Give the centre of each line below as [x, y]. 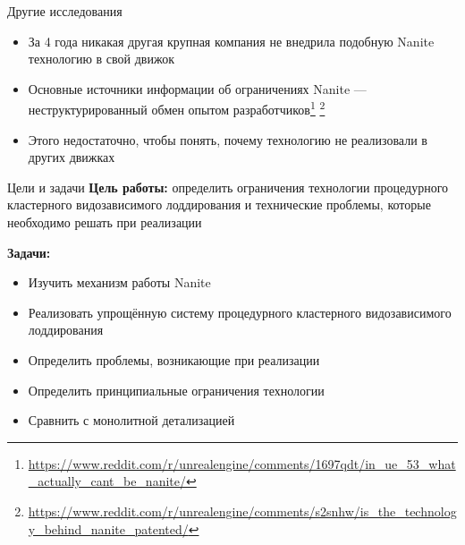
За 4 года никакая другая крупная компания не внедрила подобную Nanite [231, 41]
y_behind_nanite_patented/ [108, 528]
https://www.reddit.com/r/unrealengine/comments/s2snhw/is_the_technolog [242, 511]
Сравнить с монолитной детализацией [131, 420]
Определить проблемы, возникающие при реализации [174, 359]
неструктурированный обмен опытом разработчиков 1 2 [177, 108]
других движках [72, 157]
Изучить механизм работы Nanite [119, 282]
